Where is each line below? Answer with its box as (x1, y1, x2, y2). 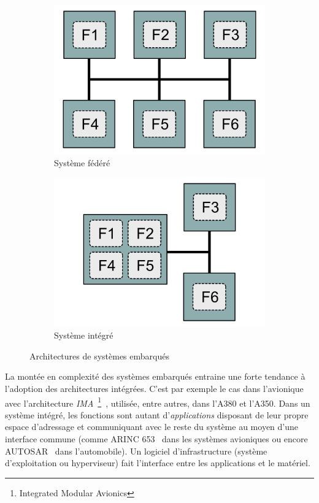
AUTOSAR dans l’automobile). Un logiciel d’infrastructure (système (5, 444, 267, 457)
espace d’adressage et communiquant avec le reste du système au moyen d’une (5, 420, 299, 433)
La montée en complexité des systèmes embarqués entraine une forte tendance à (5, 370, 306, 383)
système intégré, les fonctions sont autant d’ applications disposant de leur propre (5, 408, 309, 421)
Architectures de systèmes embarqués (29, 349, 169, 362)
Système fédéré (54, 156, 110, 169)
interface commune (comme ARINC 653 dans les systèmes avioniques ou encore (5, 432, 308, 445)
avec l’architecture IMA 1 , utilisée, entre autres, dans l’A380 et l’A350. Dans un (5, 394, 310, 409)
